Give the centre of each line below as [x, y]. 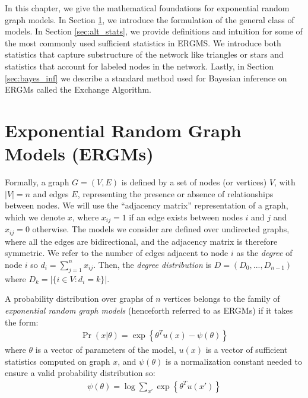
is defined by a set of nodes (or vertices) [194, 182]
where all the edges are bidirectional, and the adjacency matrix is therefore [141, 241]
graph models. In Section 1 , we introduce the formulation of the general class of [150, 19]
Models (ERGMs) [79, 154]
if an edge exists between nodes [186, 217]
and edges [51, 193]
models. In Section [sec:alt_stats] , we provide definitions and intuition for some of [154, 31]
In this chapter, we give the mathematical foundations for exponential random [147, 8]
